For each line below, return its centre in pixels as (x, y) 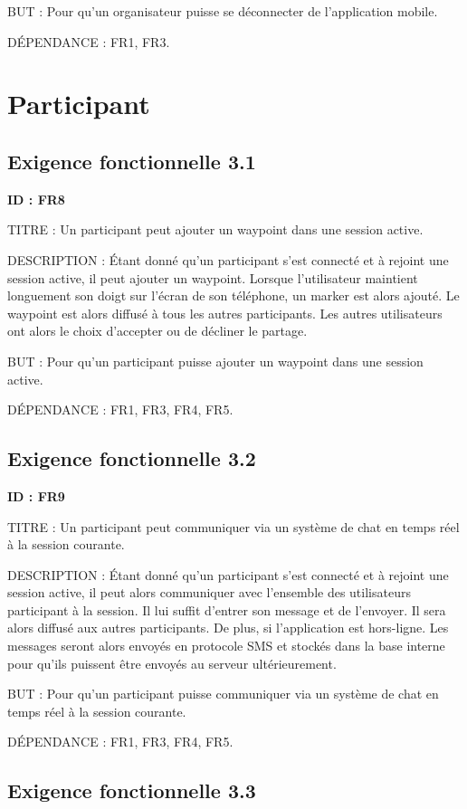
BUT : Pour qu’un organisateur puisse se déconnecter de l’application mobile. (223, 11)
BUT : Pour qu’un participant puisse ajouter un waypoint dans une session (215, 361)
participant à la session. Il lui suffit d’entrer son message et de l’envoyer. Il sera (227, 609)
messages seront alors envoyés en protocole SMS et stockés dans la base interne (226, 646)
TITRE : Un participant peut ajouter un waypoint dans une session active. (215, 229)
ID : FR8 (36, 199)
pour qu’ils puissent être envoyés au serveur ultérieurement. (172, 663)
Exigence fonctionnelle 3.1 (132, 161)
